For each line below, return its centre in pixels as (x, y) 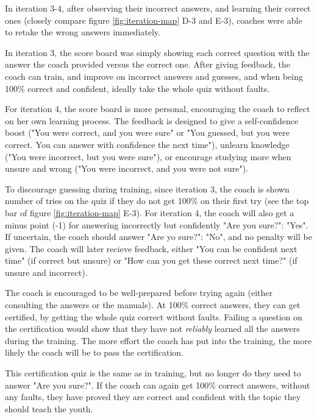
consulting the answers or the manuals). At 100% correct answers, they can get (153, 305)
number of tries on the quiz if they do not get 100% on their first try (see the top (157, 201)
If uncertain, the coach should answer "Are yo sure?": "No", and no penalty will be (158, 237)
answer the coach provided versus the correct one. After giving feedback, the (148, 64)
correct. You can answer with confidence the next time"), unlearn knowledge (147, 144)
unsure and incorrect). (46, 272)
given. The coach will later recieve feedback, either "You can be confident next (151, 248)
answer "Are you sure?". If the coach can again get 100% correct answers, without (158, 385)
